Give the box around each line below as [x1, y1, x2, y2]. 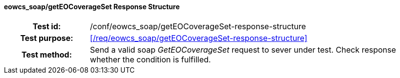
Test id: [32, 21, 61, 31]
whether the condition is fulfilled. [90, 54, 211, 64]
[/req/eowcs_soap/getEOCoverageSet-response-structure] [90, 33, 307, 43]
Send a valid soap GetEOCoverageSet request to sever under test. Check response [90, 44, 396, 55]
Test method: [21, 49, 72, 59]
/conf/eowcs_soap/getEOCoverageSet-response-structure [90, 21, 306, 31]
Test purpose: [20, 33, 73, 43]
